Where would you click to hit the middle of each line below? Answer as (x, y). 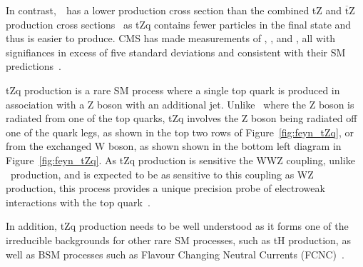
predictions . (34, 66)
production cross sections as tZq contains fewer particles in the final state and (179, 24)
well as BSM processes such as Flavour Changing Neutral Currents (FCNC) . (175, 254)
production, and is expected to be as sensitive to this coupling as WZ (162, 174)
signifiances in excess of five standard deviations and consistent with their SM (176, 52)
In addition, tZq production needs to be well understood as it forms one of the (177, 226)
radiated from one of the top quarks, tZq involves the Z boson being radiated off (181, 118)
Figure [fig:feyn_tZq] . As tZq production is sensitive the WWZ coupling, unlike (180, 160)
